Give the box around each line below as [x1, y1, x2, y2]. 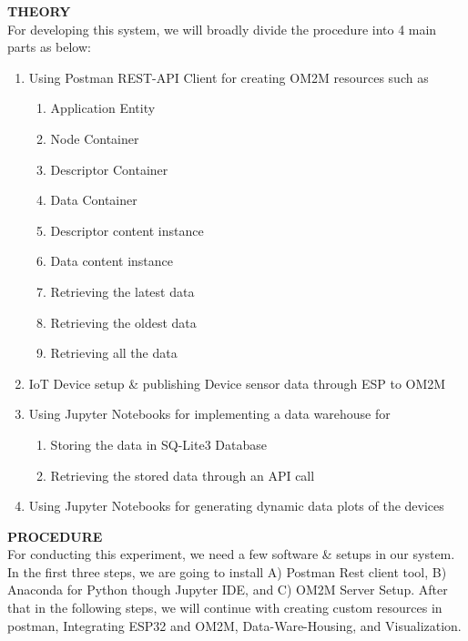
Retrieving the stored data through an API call [50, 465, 315, 484]
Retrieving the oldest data [50, 312, 197, 331]
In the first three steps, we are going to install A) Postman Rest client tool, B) [7, 562, 447, 581]
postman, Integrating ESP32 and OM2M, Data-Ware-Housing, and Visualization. [7, 616, 462, 635]
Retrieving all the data [50, 343, 178, 362]
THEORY [7, 2, 71, 20]
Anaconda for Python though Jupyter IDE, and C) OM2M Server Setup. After [7, 580, 448, 599]
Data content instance [50, 251, 174, 270]
